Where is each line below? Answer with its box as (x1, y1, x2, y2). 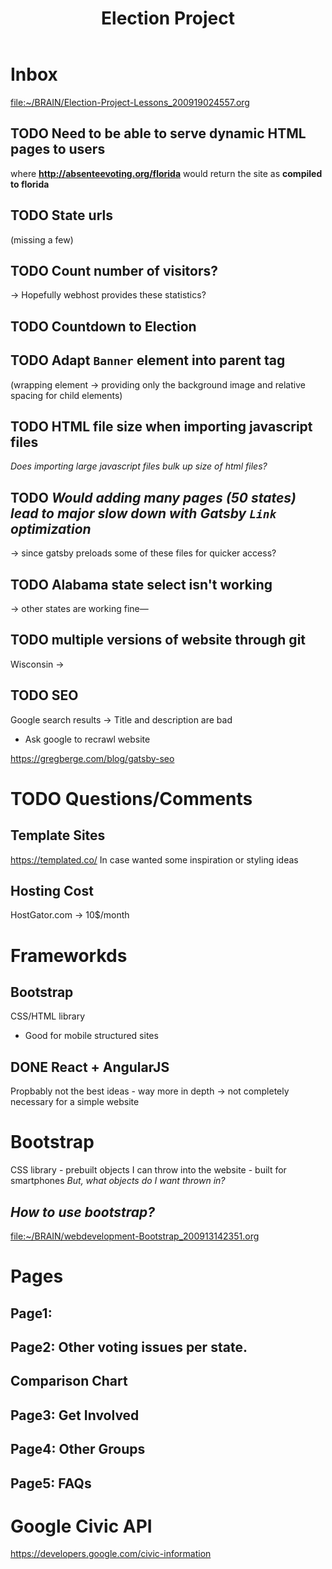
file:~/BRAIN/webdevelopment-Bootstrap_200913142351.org (10, 1230, 260, 1242)
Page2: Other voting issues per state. (10, 1338, 248, 1356)
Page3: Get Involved (10, 1407, 140, 1424)
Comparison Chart (10, 1373, 128, 1390)
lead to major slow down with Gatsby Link (10, 505, 277, 522)
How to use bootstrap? (10, 1203, 155, 1221)
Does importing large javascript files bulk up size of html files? (10, 460, 268, 472)
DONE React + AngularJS (10, 1058, 170, 1076)
